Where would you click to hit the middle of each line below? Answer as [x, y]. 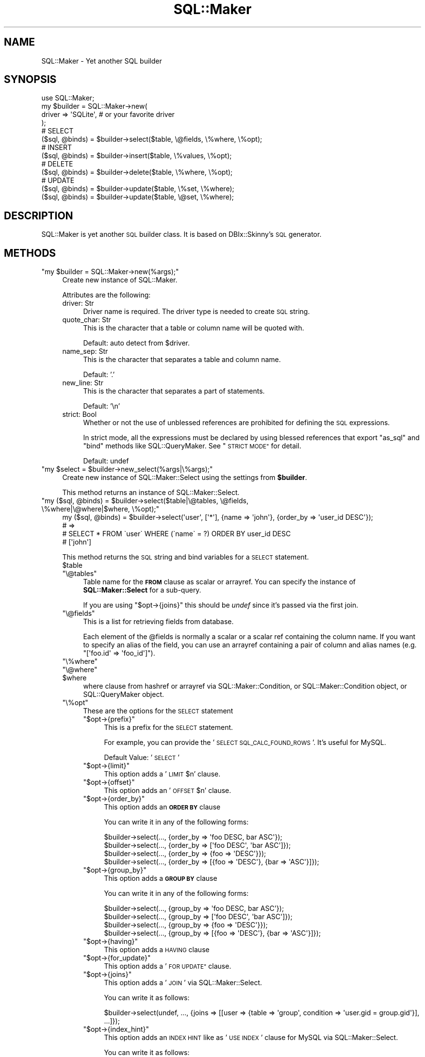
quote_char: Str [87, 320]
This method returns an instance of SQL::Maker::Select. [151, 493]
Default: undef [106, 461]
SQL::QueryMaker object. [124, 694]
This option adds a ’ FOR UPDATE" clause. [168, 966]
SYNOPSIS [30, 80]
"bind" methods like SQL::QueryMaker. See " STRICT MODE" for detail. [192, 446]
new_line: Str [83, 383]
